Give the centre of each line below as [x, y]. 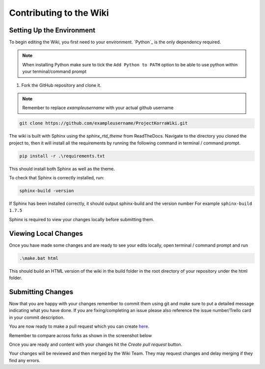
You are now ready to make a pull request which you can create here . [79, 326]
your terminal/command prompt [54, 72]
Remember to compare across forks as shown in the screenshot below [80, 335]
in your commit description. [37, 317]
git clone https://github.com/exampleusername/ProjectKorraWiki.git [104, 123]
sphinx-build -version [47, 191]
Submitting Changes [41, 292]
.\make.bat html [39, 258]
